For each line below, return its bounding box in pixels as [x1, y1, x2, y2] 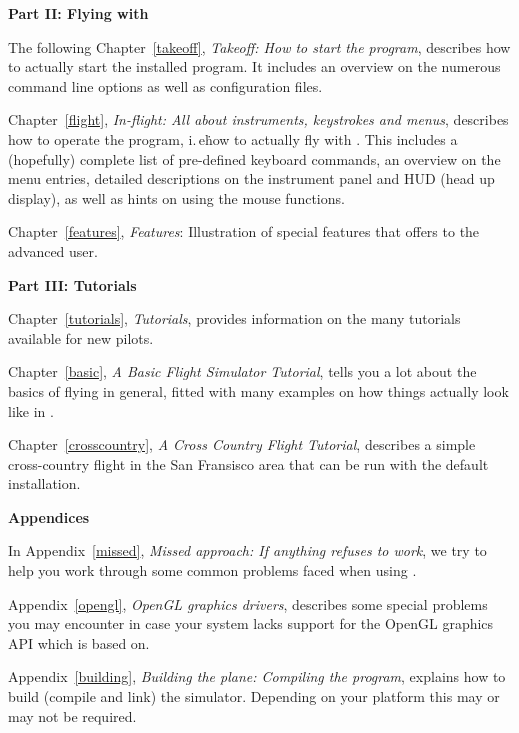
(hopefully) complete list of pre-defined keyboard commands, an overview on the [8, 148, 501, 169]
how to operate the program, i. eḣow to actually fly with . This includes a [8, 128, 458, 149]
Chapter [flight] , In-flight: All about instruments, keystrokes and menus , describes [8, 109, 509, 130]
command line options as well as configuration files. [8, 75, 323, 96]
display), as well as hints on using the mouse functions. [8, 187, 345, 208]
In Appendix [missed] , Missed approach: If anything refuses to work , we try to [8, 540, 487, 561]
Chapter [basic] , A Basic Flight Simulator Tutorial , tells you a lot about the [8, 361, 477, 382]
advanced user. [8, 240, 98, 261]
